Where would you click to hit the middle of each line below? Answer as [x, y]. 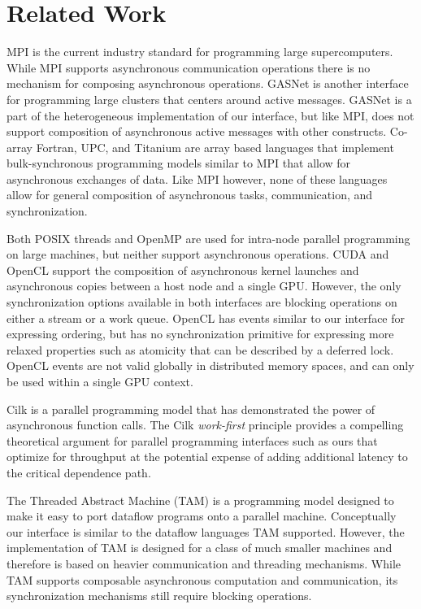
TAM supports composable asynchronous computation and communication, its [202, 579]
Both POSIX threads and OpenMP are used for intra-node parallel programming [208, 238]
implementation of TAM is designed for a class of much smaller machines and [200, 548]
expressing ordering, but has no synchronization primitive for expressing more [200, 334]
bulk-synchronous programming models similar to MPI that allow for [179, 163]
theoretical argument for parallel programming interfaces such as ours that [192, 440]
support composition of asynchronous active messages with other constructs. [197, 131]
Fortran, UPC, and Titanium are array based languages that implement [215, 147]
